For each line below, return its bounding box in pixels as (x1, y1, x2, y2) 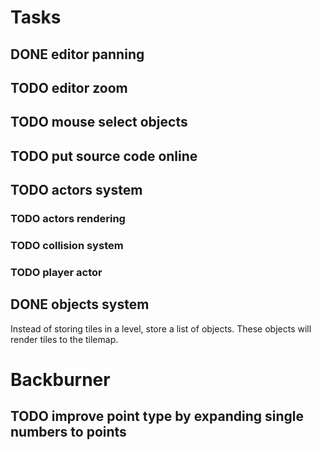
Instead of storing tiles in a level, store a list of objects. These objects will (10, 322, 312, 335)
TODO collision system (10, 238, 124, 252)
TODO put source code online (10, 147, 198, 165)
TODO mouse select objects (10, 114, 188, 131)
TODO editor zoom (10, 79, 128, 96)
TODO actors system (10, 182, 143, 199)
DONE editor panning (10, 46, 145, 63)
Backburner (10, 368, 111, 391)
